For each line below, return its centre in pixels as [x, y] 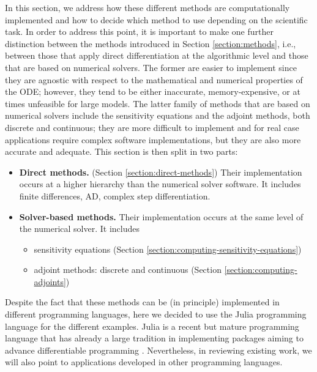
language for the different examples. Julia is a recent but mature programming [152, 326]
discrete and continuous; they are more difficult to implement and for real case [152, 127]
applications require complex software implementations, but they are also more [153, 139]
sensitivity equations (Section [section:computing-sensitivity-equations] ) [168, 249]
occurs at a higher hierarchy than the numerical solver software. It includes [160, 184]
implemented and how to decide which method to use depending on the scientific [156, 19]
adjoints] [50, 281]
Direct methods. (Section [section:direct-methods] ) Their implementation [161, 172]
